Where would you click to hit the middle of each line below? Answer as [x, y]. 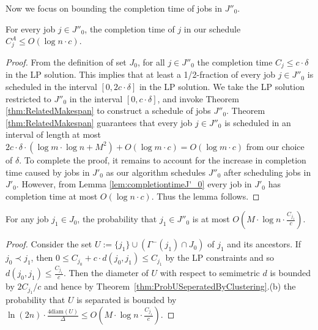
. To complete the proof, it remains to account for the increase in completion [163, 159]
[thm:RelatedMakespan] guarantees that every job [99, 122]
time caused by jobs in [48, 172]
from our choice [275, 146]
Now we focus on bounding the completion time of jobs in [114, 8]
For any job [27, 219]
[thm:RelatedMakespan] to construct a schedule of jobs [108, 111]
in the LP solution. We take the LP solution [222, 86]
